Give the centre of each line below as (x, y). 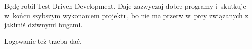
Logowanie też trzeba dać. (43, 41)
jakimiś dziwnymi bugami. (44, 25)
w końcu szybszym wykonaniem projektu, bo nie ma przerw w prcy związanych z (126, 15)
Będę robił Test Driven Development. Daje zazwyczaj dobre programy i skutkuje (125, 6)
